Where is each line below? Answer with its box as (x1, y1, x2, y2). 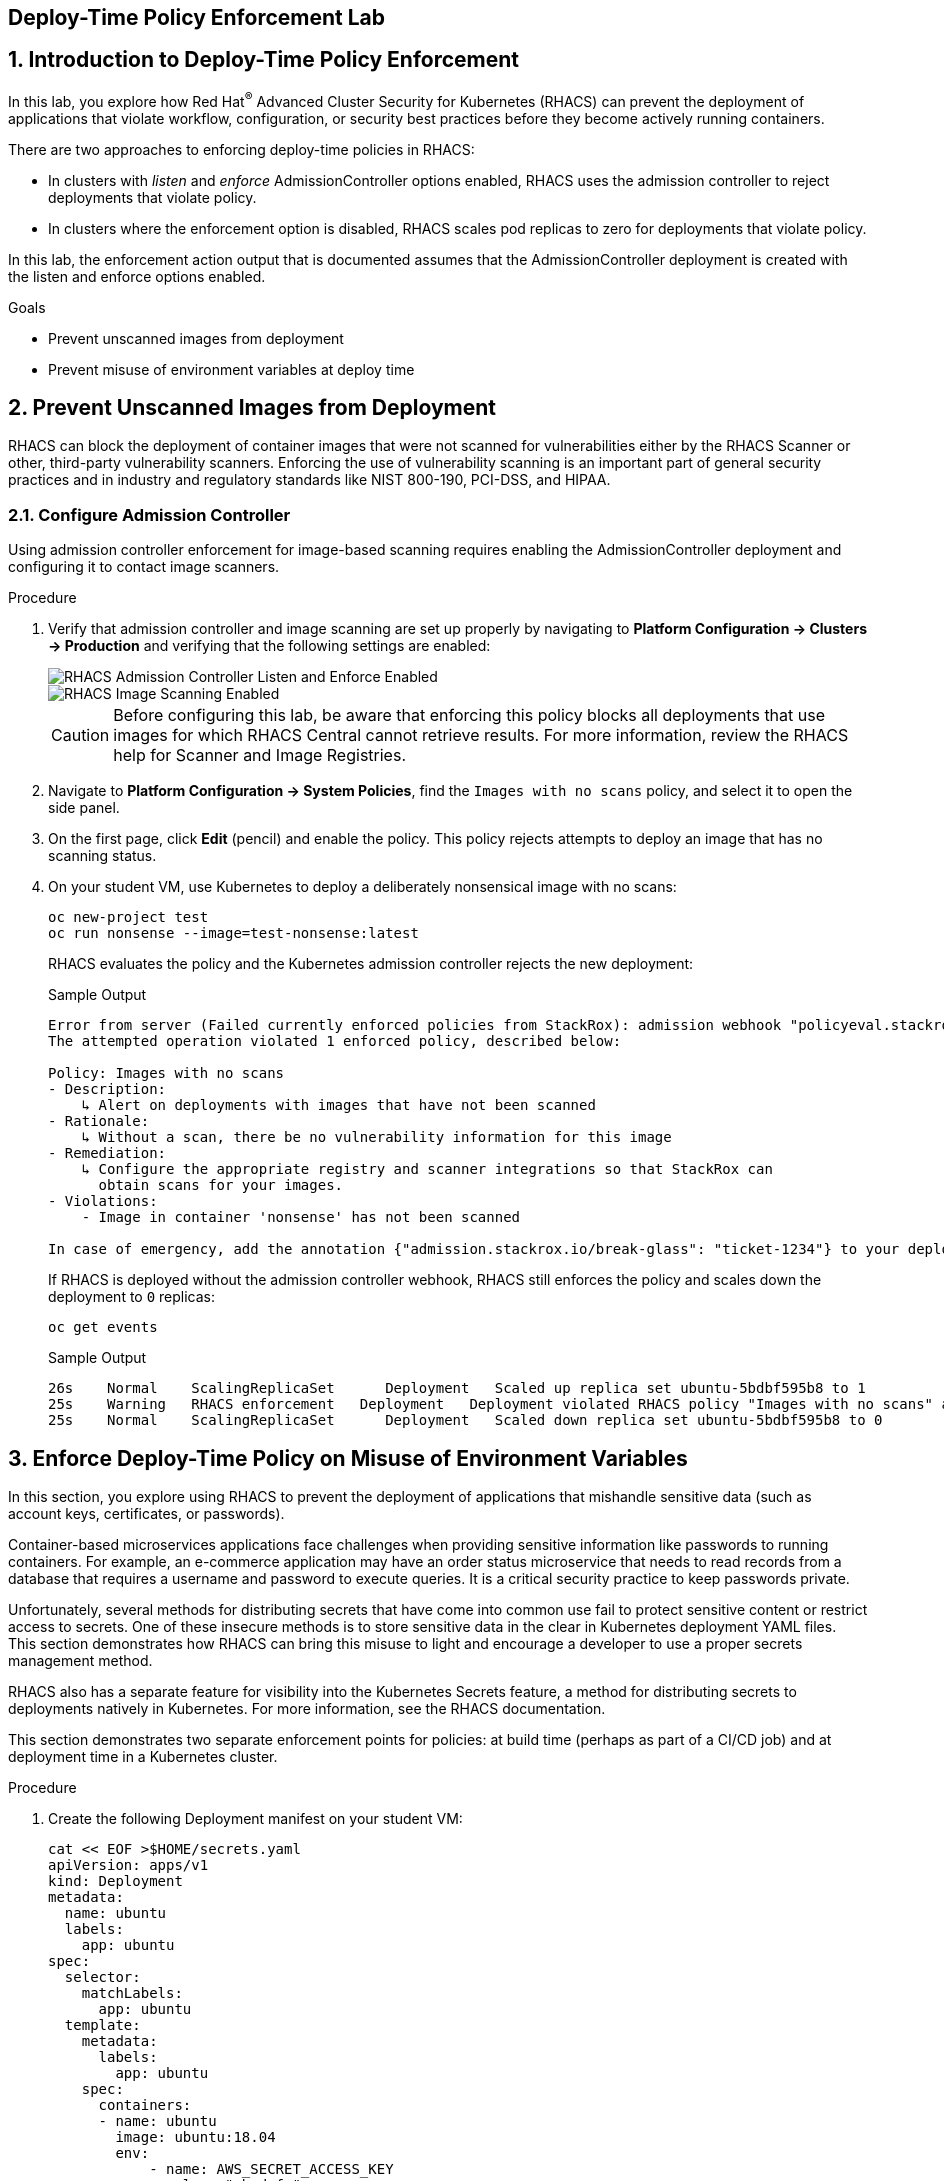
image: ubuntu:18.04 (115, 2128, 276, 2145)
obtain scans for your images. (98, 1177, 344, 1194)
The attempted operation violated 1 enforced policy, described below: (48, 1033, 622, 1050)
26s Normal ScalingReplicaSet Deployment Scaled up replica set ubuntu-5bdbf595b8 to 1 (48, 1380, 866, 1397)
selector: (64, 1968, 141, 1985)
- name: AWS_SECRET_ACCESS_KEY (149, 2160, 394, 2177)
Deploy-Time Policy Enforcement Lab (8, 5, 386, 30)
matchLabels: (81, 1984, 183, 2001)
